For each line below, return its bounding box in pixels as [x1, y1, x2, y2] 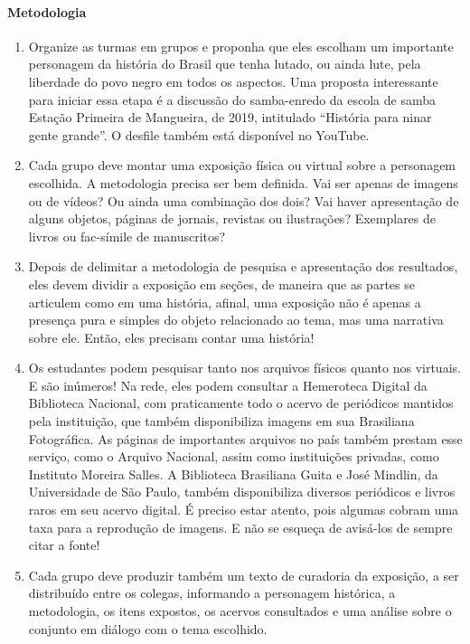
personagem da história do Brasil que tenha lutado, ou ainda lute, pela [28, 54, 421, 73]
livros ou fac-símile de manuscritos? [28, 226, 226, 245]
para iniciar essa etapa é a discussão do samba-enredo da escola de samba [28, 90, 437, 109]
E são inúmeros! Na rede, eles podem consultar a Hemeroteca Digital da [28, 375, 428, 394]
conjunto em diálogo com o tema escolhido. [28, 619, 268, 638]
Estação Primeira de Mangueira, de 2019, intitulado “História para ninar [28, 108, 432, 127]
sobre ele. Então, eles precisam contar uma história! [28, 327, 315, 346]
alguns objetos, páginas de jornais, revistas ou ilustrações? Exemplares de [28, 209, 437, 228]
